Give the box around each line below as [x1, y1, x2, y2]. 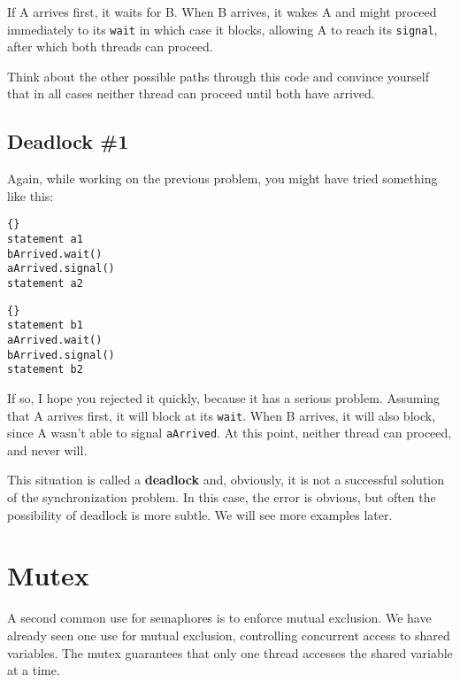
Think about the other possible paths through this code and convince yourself [7, 66, 429, 85]
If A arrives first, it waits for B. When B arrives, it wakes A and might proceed [7, 3, 437, 20]
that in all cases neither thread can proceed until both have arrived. [7, 84, 375, 103]
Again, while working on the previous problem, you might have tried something [7, 169, 438, 188]
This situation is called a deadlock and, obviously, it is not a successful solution [7, 470, 445, 489]
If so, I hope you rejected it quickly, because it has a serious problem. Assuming [7, 388, 441, 407]
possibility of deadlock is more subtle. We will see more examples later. [7, 505, 393, 523]
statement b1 [7, 319, 83, 332]
